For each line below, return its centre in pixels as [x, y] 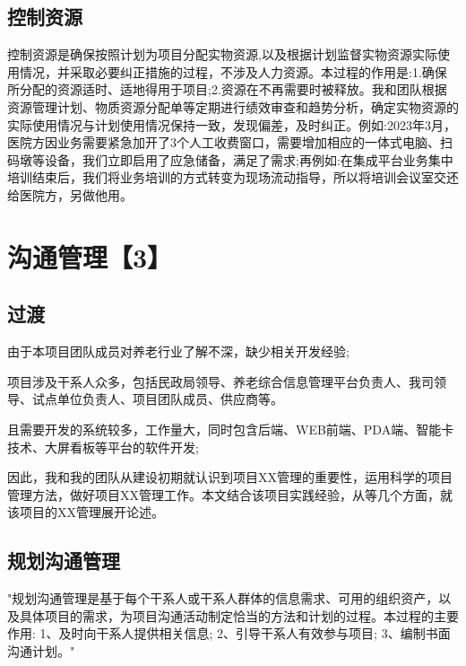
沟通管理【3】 [90, 256]
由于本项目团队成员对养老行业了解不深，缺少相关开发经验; [178, 351]
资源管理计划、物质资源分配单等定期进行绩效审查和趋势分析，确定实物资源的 [233, 106]
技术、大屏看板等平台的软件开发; [103, 447]
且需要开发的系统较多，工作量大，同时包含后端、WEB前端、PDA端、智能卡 [231, 429]
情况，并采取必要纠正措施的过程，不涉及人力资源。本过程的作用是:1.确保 [233, 71]
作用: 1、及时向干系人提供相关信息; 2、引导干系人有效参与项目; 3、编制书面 [229, 633]
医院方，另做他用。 [76, 194]
